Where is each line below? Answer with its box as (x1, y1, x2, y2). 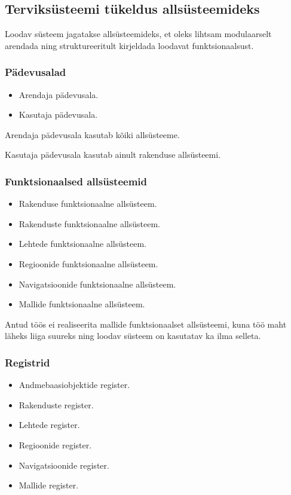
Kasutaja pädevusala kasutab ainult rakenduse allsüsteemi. (5, 148, 221, 161)
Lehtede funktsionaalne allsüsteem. (19, 237, 146, 250)
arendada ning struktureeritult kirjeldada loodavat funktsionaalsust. (5, 39, 254, 51)
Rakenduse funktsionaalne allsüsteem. (19, 197, 157, 210)
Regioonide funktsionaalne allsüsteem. (19, 257, 158, 270)
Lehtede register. (19, 418, 80, 431)
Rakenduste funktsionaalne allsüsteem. (19, 217, 160, 230)
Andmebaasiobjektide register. (19, 378, 130, 391)
